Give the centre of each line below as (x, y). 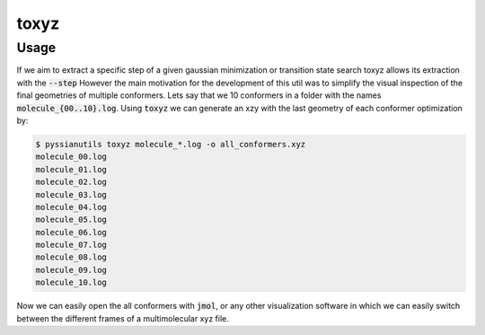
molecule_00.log (71, 157)
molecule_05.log (71, 220)
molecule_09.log (71, 270)
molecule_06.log (71, 232)
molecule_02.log (71, 182)
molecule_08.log (71, 257)
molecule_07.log (71, 245)
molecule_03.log (71, 194)
